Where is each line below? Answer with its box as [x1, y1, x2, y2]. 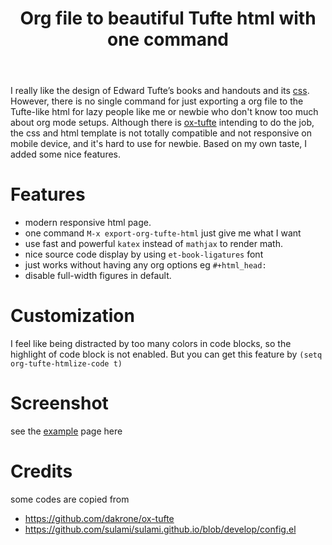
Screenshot [10, 392, 109, 415]
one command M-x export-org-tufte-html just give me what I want [24, 227, 302, 239]
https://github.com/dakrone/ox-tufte [24, 512, 175, 524]
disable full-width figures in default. [24, 270, 172, 282]
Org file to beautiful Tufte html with [19, 7, 317, 30]
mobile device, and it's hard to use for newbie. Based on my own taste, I [10, 138, 308, 150]
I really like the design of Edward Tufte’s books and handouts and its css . [10, 85, 310, 97]
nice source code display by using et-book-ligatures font [24, 248, 264, 261]
